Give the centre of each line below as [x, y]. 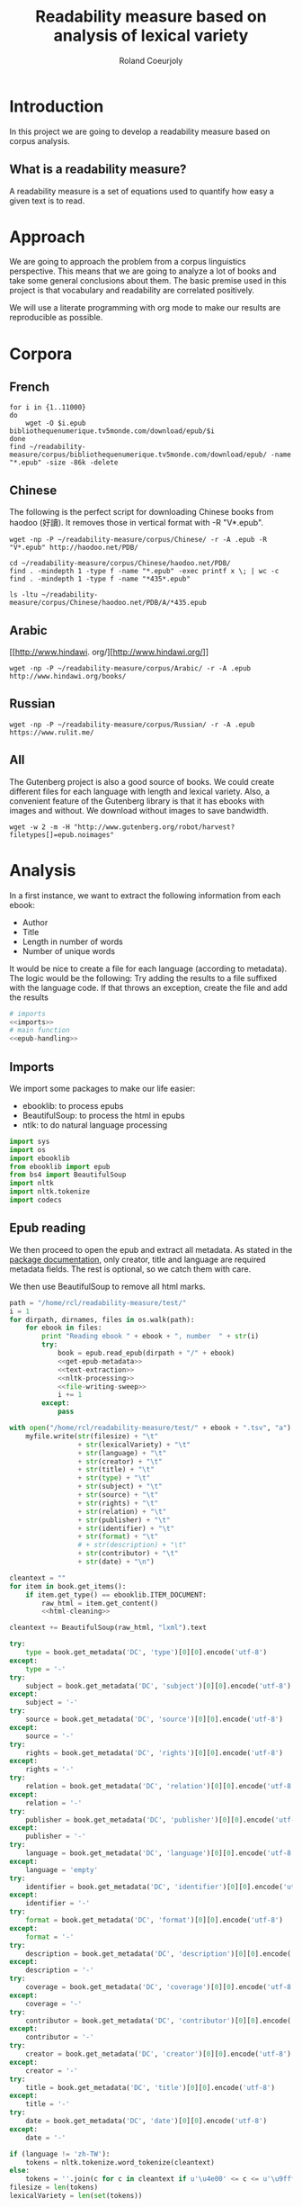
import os [28, 1149]
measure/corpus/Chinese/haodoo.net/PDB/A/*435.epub [108, 603]
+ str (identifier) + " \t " [126, 1528]
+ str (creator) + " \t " [120, 1461]
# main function [40, 1031]
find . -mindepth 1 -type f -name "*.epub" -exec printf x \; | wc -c [144, 572]
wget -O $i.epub [56, 423]
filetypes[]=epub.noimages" [62, 834]
